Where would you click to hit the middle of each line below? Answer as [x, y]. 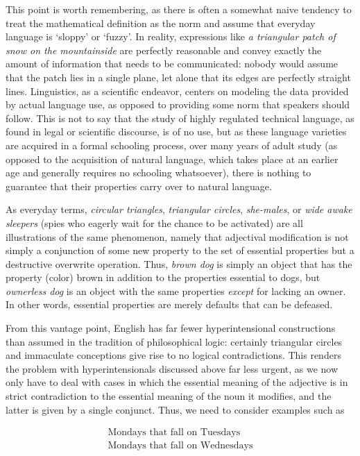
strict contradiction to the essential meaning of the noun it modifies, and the [169, 396]
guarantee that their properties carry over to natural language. [139, 186]
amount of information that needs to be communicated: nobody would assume [172, 64]
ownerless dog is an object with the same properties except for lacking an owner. [176, 290]
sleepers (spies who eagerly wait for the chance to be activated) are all [154, 222]
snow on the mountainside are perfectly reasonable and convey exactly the [164, 50]
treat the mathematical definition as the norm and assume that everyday [161, 23]
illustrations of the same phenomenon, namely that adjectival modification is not [177, 236]
